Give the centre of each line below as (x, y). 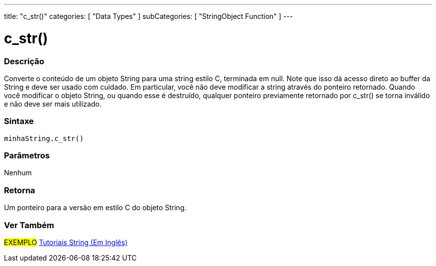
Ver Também (29, 225)
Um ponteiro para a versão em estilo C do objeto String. (95, 208)
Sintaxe (19, 121)
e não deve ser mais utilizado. (53, 104)
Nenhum (18, 173)
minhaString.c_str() (44, 138)
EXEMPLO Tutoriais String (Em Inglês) (66, 242)
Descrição (24, 61)
